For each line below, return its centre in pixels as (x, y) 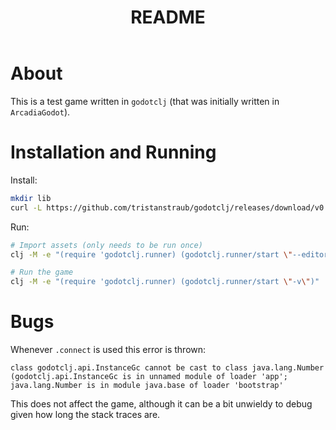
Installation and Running (113, 152)
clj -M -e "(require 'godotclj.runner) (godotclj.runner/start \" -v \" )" (165, 282)
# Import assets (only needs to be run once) (106, 245)
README (168, 17)
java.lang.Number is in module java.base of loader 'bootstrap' (147, 386)
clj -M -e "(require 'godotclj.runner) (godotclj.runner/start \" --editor (169, 254)
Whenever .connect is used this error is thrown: (108, 350)
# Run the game (42, 272)
